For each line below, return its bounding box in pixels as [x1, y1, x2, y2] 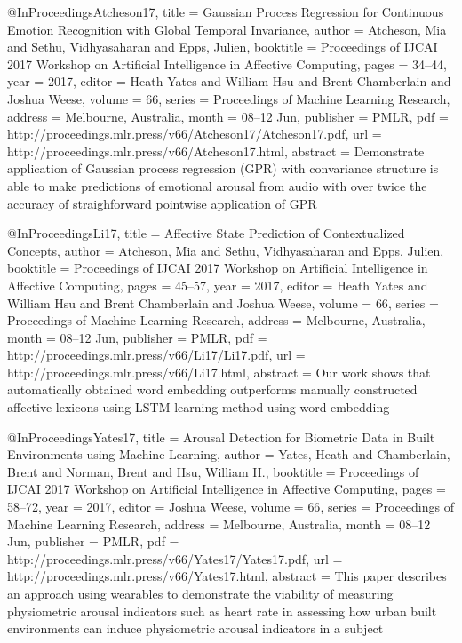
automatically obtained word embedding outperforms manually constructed [7, 380, 418, 399]
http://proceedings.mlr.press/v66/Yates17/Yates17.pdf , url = [7, 549, 343, 568]
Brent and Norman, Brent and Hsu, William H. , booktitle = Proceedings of [7, 462, 419, 480]
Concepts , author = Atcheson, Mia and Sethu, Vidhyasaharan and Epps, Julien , [7, 241, 444, 259]
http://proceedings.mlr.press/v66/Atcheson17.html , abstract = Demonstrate [7, 141, 425, 160]
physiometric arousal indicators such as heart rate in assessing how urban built [7, 601, 437, 620]
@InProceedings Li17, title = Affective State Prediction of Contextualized [7, 224, 405, 242]
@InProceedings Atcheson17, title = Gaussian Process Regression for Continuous [7, 3, 444, 20]
